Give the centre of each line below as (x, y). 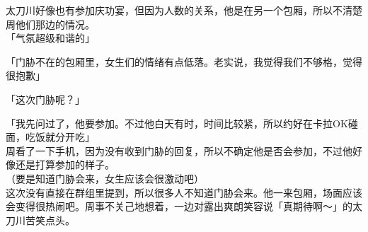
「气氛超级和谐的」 (50, 38)
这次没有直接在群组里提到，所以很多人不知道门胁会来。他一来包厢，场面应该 (184, 192)
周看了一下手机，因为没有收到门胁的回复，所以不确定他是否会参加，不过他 (179, 150)
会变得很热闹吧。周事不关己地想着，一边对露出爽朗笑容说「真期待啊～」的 (179, 206)
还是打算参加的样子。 (65, 164)
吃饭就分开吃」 (60, 137)
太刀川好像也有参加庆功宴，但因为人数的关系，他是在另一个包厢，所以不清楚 (184, 10)
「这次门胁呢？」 (45, 99)
